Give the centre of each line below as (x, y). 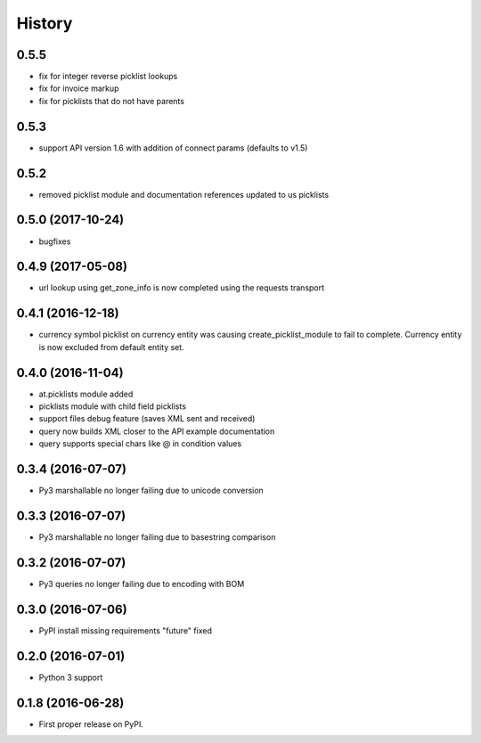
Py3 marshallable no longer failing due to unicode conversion (151, 491)
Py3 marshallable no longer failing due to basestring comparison (157, 537)
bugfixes (55, 241)
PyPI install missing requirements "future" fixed (126, 630)
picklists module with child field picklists (113, 406)
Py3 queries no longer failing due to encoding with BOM (142, 584)
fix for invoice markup (79, 88)
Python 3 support (71, 677)
